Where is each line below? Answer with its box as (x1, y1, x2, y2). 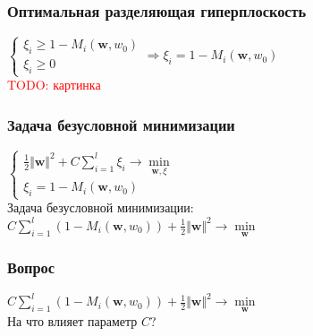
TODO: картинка (7, 75, 101, 94)
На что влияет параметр (7, 311, 138, 330)
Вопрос (7, 256, 55, 279)
